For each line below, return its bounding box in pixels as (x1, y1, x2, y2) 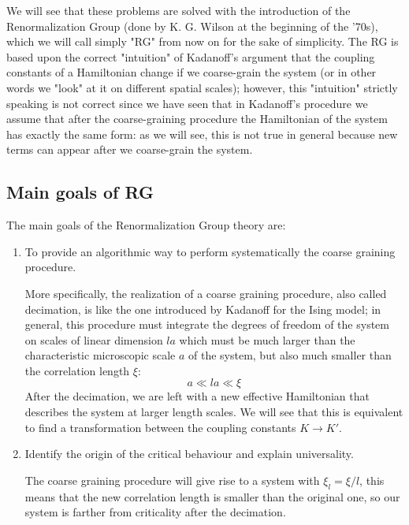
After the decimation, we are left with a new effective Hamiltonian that (24, 388, 370, 404)
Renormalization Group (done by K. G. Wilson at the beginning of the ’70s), (6, 17, 378, 34)
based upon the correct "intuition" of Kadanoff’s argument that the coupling (6, 48, 375, 65)
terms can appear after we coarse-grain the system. (6, 141, 253, 158)
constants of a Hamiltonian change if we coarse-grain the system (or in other (6, 64, 377, 80)
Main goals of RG (6, 180, 154, 204)
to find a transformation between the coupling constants (24, 419, 296, 435)
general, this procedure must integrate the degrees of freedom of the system (24, 316, 389, 333)
